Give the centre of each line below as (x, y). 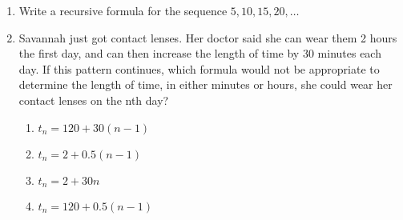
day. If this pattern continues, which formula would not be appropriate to (199, 68)
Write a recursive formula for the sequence (123, 10)
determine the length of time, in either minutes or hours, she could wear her (206, 84)
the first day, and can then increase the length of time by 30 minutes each (200, 53)
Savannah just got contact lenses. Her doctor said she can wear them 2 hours (208, 37)
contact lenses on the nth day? (94, 100)
